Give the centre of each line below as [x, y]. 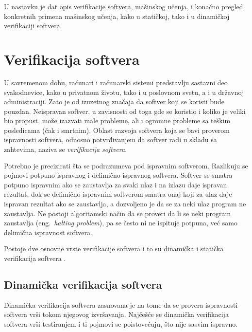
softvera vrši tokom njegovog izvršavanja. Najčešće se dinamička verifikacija [116, 314]
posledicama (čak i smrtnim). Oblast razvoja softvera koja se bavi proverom [117, 130]
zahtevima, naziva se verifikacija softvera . [66, 149]
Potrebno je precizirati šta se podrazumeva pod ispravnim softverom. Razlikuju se [126, 165]
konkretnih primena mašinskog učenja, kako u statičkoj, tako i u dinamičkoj [117, 16]
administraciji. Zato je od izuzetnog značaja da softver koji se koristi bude [114, 101]
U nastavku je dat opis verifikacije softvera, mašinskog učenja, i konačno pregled [124, 6]
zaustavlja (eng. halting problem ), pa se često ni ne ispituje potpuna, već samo [121, 223]
